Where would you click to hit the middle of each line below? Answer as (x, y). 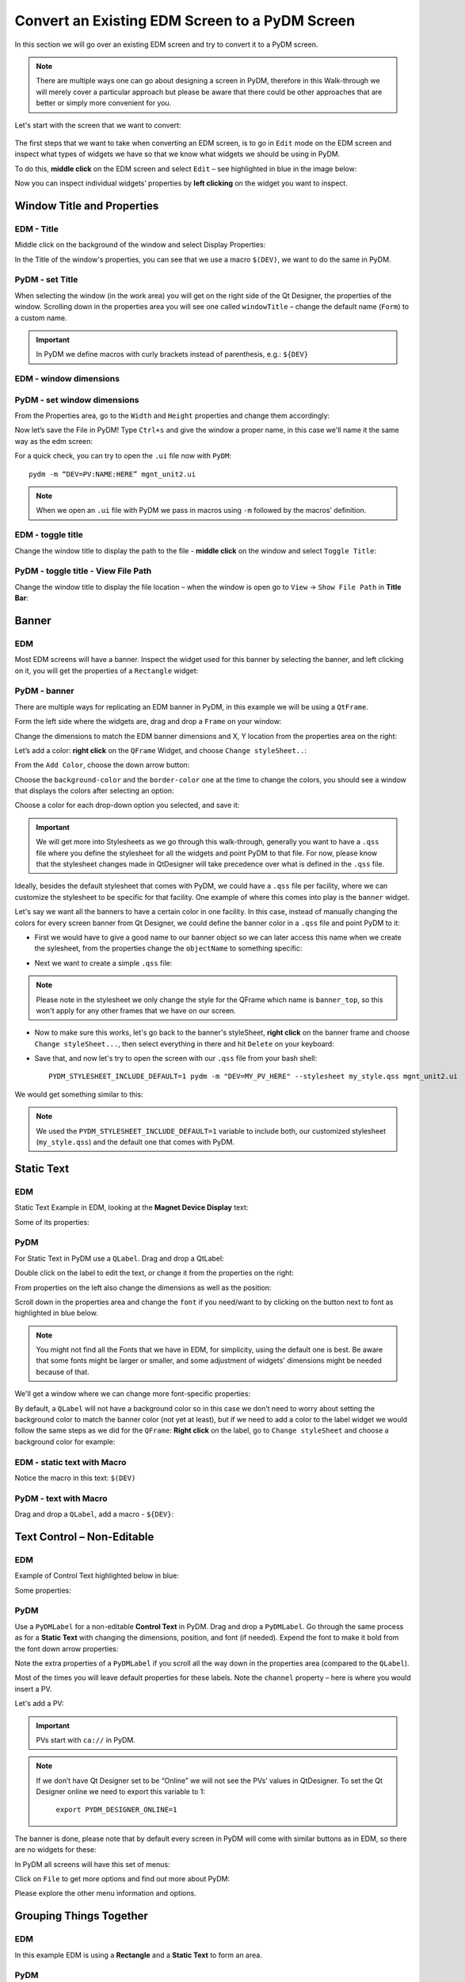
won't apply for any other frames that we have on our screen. (136, 1010)
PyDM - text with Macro (61, 1498)
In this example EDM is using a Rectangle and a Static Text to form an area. (139, 1955)
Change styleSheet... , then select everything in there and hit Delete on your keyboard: (184, 1043)
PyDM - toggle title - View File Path (83, 571)
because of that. (63, 1372)
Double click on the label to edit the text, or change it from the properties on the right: (154, 1273)
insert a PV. (33, 1689)
